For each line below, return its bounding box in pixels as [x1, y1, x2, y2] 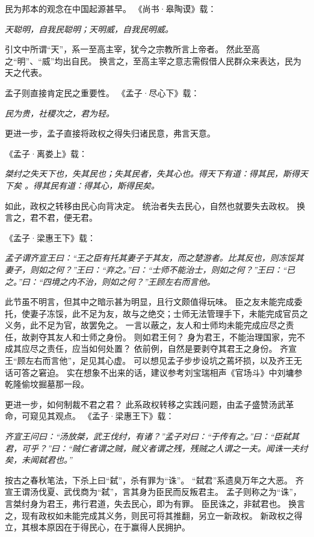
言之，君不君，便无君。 [5, 211, 97, 224]
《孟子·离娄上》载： [5, 147, 87, 159]
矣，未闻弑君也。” [5, 453, 72, 466]
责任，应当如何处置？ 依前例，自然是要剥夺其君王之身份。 [46, 342, 277, 355]
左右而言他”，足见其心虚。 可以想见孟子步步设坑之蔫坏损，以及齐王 [25, 354, 294, 367]
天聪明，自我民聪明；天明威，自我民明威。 [5, 22, 173, 35]
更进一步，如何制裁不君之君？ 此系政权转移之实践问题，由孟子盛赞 [5, 397, 269, 410]
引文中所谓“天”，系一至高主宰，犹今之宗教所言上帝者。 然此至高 [5, 43, 260, 55]
